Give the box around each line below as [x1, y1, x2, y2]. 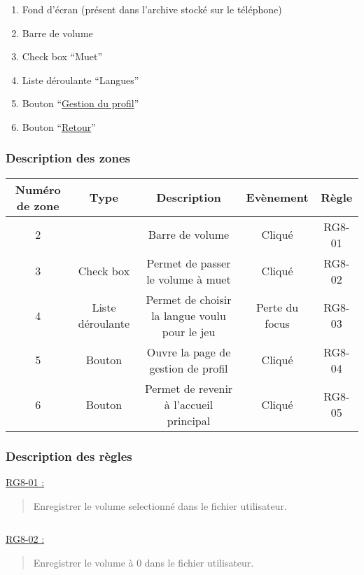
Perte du [255, 299, 299, 316]
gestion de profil [149, 359, 228, 376]
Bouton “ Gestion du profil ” [22, 96, 139, 111]
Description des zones [6, 149, 130, 167]
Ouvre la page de [146, 343, 231, 360]
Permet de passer [146, 254, 231, 271]
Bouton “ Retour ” [22, 119, 96, 134]
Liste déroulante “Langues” [22, 72, 139, 87]
